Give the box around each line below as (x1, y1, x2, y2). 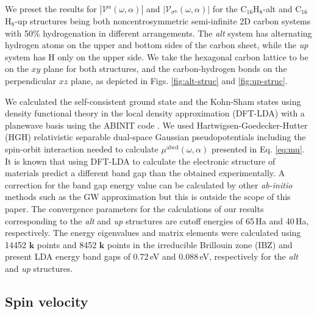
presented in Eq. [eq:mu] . (211, 142, 305, 155)
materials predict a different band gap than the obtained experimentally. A (5, 166, 285, 179)
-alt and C (263, 2, 302, 15)
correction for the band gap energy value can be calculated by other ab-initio (5, 178, 293, 191)
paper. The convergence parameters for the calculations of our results (5, 202, 264, 215)
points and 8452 (37, 238, 97, 251)
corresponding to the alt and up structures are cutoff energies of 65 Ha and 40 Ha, (5, 214, 309, 227)
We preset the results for (5, 2, 97, 15)
